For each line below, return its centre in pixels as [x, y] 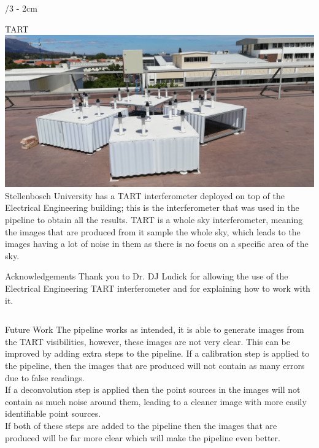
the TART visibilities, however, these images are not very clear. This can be [148, 341]
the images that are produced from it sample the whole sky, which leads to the [153, 231]
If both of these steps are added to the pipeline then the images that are [141, 425]
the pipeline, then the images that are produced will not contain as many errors [155, 365]
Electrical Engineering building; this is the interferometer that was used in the [152, 207]
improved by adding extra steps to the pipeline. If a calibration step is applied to [157, 353]
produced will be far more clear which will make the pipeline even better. [143, 437]
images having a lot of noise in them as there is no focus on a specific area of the [157, 244]
